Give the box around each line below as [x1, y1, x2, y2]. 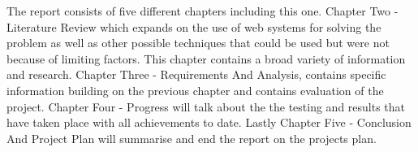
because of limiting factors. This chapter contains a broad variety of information [6, 50, 406, 67]
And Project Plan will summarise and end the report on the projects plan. [6, 129, 377, 146]
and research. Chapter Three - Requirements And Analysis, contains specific [6, 66, 386, 83]
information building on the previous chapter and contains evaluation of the [6, 81, 384, 98]
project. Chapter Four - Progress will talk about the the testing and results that [6, 98, 406, 115]
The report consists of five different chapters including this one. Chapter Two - [6, 2, 399, 19]
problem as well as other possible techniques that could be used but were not [6, 34, 390, 51]
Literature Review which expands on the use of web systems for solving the [6, 18, 381, 35]
